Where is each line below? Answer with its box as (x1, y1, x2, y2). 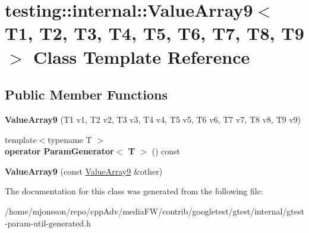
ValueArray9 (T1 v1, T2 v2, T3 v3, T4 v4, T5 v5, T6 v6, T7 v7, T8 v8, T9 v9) (5, 113, 301, 125)
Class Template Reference (33, 44, 250, 69)
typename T (48, 133, 92, 145)
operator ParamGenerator (5, 145, 114, 157)
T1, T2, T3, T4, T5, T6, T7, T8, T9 (5, 21, 304, 45)
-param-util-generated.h (5, 216, 91, 229)
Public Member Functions (5, 85, 168, 104)
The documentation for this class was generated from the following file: (5, 185, 263, 197)
